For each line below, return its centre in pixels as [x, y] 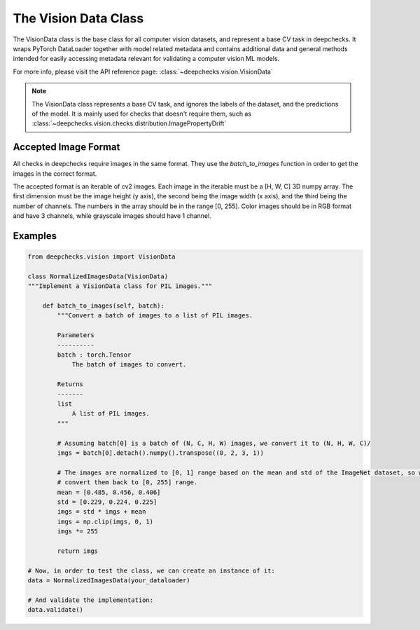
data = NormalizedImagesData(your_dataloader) [109, 581]
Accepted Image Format [66, 147]
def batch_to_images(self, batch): [103, 306]
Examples [35, 236]
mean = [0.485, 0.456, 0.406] [109, 492]
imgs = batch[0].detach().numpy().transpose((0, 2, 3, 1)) [161, 453]
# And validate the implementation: [91, 600]
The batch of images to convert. [129, 365]
